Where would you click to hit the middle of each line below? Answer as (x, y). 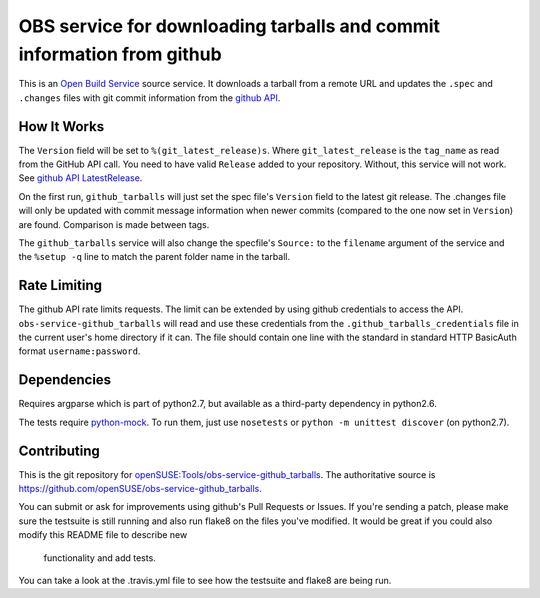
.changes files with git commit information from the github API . (149, 97)
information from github (120, 54)
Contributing (59, 450)
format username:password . (79, 351)
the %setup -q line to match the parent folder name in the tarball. (154, 257)
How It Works (61, 126)
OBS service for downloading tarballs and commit (229, 26)
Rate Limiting (60, 285)
